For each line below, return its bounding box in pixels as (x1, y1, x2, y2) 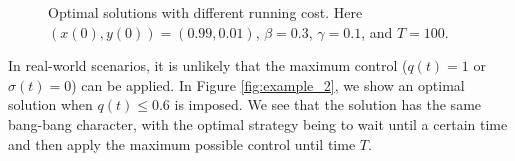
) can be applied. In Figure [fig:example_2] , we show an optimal (71, 74, 465, 95)
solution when (8, 94, 93, 115)
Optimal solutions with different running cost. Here (48, 2, 363, 22)
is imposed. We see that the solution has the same (174, 94, 482, 115)
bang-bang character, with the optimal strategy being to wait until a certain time (8, 113, 508, 134)
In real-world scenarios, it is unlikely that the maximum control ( (8, 55, 408, 76)
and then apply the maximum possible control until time (8, 133, 356, 154)
